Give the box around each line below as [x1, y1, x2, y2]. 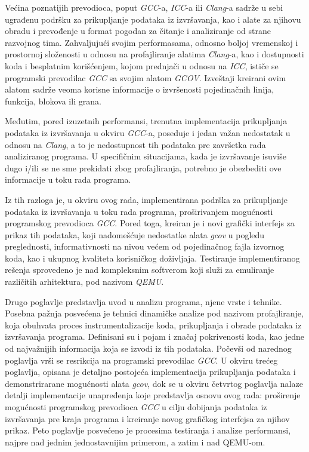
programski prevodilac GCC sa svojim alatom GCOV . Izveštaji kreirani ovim [5, 71, 286, 84]
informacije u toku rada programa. [5, 173, 131, 186]
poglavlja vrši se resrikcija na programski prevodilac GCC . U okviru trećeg [5, 353, 278, 366]
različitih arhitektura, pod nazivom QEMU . [5, 275, 164, 288]
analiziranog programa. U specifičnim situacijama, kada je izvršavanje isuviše [5, 150, 286, 162]
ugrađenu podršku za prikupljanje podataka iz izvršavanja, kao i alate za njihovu [5, 13, 301, 25]
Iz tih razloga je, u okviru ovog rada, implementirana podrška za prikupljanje [5, 193, 288, 205]
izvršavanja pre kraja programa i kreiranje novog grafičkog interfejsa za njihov [5, 412, 290, 425]
